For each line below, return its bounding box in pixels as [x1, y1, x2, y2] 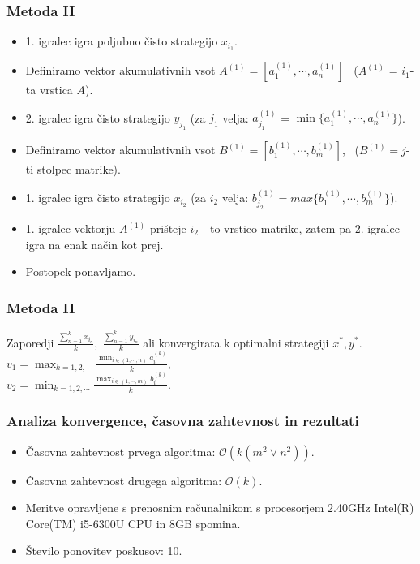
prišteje [149, 220, 186, 237]
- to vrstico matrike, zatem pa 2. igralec [202, 220, 400, 237]
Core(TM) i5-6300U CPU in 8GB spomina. [25, 514, 241, 532]
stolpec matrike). [36, 161, 121, 178]
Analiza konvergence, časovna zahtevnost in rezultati [6, 411, 359, 431]
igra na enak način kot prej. [25, 235, 164, 252]
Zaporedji [6, 334, 54, 351]
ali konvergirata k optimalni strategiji [143, 334, 329, 351]
